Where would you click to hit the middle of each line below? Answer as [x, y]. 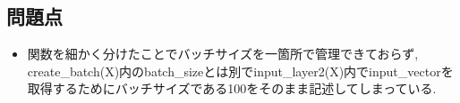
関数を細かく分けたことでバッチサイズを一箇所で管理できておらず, [223, 54]
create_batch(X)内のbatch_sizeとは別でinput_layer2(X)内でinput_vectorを [240, 71]
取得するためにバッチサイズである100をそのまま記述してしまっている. [232, 88]
